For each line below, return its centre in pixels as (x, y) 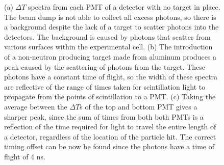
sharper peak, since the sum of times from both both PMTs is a (104, 116)
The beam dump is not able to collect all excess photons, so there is (110, 17)
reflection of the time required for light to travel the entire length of (110, 127)
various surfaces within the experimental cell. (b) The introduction (108, 47)
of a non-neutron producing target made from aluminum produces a (110, 56)
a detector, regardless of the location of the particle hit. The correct (110, 136)
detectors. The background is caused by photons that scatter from (107, 36)
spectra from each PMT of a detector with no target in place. (124, 7)
